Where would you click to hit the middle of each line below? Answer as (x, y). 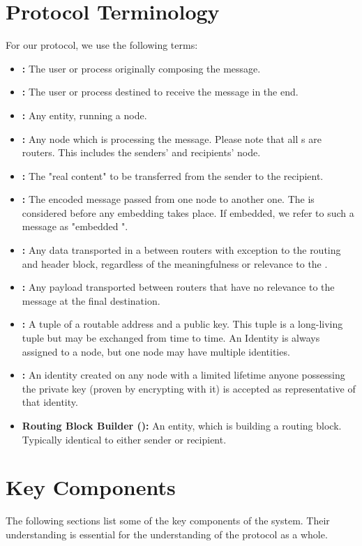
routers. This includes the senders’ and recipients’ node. (141, 152)
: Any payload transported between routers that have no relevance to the (178, 287)
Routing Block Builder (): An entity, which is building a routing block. (182, 425)
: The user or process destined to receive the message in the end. (160, 92)
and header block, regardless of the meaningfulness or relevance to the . (175, 263)
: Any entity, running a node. (84, 115)
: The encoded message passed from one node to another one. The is (168, 199)
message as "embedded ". (75, 226)
